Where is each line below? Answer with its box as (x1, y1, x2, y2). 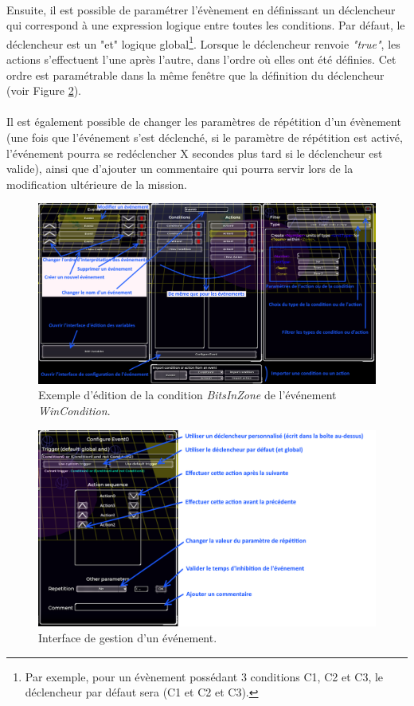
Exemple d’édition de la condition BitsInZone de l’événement (38, 386, 337, 403)
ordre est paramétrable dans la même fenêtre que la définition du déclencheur (6, 66, 385, 83)
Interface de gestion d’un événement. (38, 630, 217, 646)
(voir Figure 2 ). (6, 82, 82, 99)
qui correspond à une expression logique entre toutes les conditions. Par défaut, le (6, 17, 405, 33)
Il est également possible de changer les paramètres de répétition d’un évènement (6, 113, 401, 130)
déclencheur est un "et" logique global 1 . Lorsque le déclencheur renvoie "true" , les (6, 33, 400, 52)
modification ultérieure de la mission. (6, 175, 187, 192)
